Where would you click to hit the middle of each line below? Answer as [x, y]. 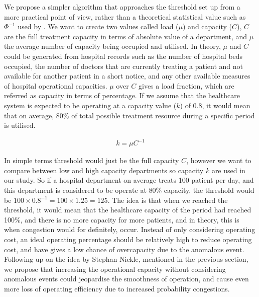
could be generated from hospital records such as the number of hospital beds [123, 56]
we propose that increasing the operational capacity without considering [115, 269]
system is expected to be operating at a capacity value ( [90, 105]
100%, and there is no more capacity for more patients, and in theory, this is [122, 219]
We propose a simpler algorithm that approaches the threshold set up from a [122, 7]
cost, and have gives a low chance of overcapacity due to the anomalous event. [124, 249]
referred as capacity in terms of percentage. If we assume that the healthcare [122, 95]
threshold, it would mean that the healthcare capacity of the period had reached [128, 210]
